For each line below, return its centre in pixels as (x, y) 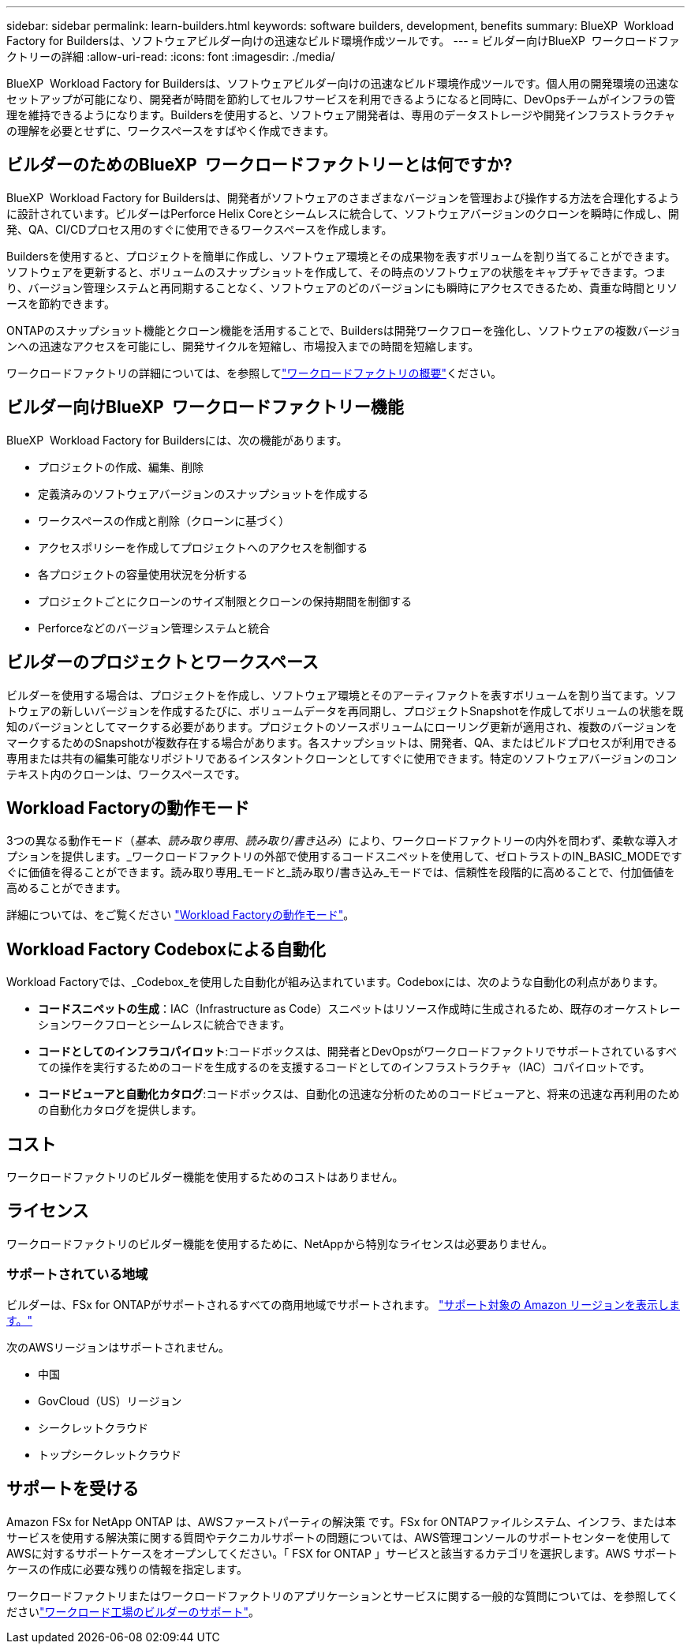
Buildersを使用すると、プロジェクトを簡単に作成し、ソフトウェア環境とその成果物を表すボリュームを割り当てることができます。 (341, 256)
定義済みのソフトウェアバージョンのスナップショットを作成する (204, 493)
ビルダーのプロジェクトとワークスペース (162, 662)
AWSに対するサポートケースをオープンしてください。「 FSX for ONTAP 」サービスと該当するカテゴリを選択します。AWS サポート (342, 1553)
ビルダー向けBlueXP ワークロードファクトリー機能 (205, 407)
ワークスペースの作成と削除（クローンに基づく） (164, 520)
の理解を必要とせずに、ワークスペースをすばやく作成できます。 (171, 131)
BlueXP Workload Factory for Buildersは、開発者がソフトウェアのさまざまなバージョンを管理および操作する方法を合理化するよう (343, 197)
